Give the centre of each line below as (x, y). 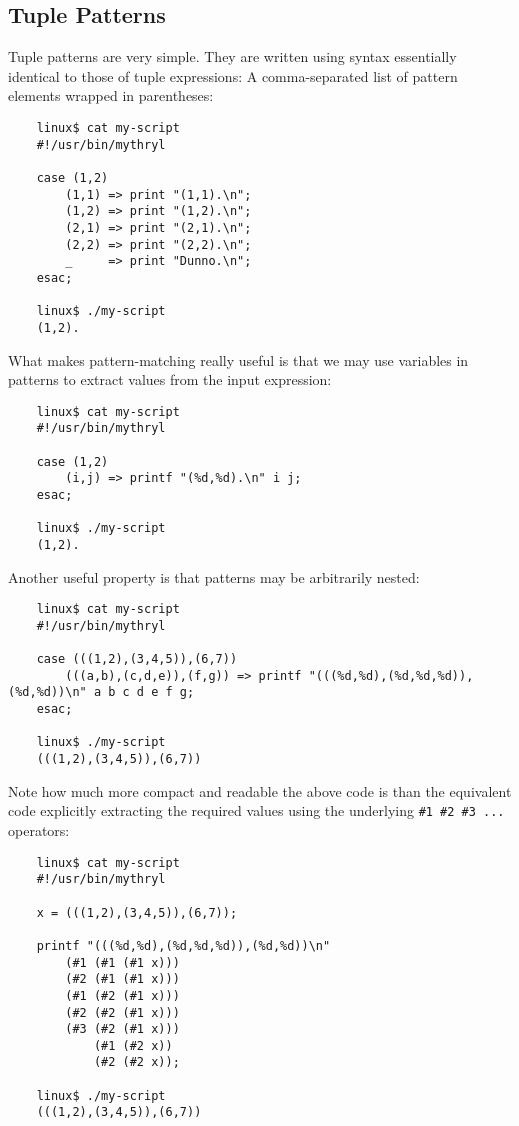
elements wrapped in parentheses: (111, 95)
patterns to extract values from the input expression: (170, 379)
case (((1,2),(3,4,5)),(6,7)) (137, 659)
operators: (39, 830)
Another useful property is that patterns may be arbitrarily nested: (214, 576)
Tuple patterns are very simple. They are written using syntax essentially (232, 56)
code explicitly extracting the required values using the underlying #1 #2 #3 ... (256, 810)
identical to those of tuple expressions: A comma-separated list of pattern (233, 75)
